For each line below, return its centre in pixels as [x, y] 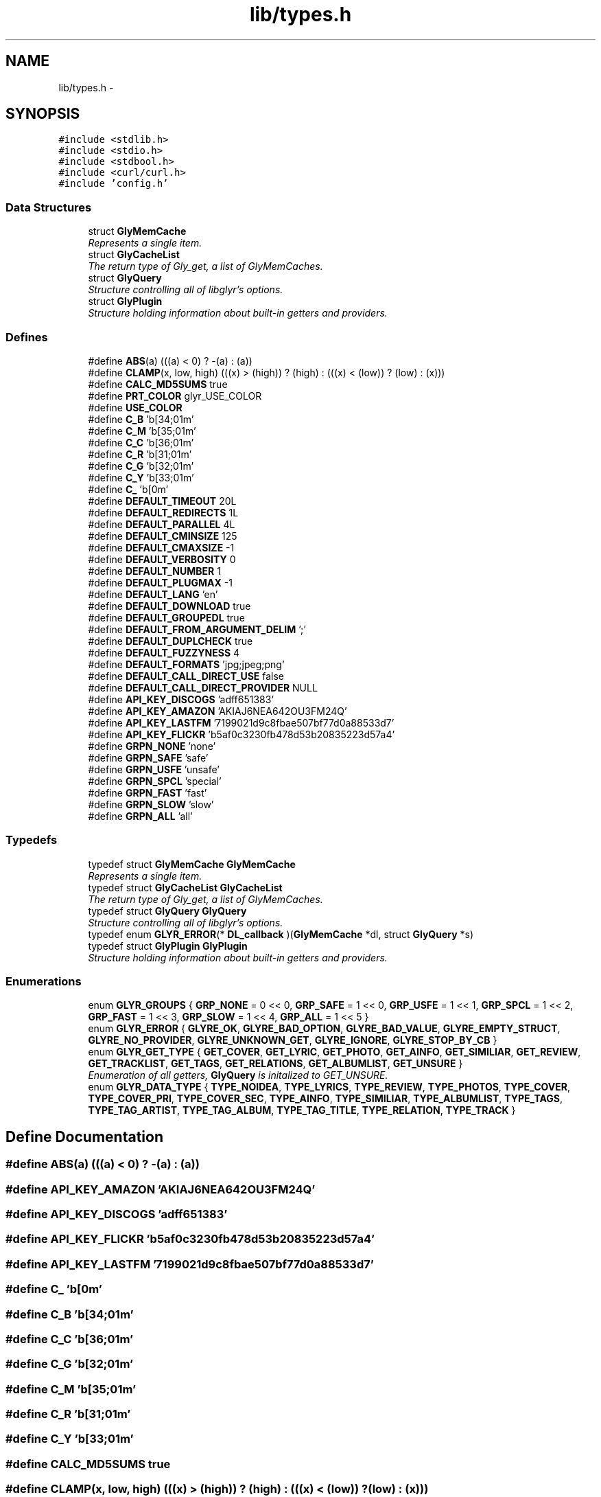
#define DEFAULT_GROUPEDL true [166, 617]
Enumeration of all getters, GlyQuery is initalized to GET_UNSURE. [238, 1075]
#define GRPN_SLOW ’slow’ [151, 804]
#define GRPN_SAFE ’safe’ [148, 757]
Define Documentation [84, 1136]
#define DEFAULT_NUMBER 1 [154, 571]
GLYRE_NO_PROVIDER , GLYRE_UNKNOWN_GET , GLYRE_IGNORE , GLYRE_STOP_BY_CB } [293, 1040]
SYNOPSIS [43, 114]
